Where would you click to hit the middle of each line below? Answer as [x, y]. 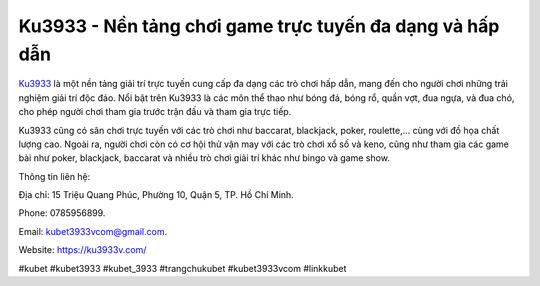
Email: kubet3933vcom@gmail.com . [93, 231]
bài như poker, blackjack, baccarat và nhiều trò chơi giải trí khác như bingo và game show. [204, 158]
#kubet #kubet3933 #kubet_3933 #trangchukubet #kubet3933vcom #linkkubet [182, 268]
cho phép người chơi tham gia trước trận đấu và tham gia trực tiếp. [155, 112]
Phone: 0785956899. [62, 213]
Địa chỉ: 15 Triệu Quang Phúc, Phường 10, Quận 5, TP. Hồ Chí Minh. [156, 195]
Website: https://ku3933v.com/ [82, 250]
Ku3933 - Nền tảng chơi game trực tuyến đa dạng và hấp [259, 26]
